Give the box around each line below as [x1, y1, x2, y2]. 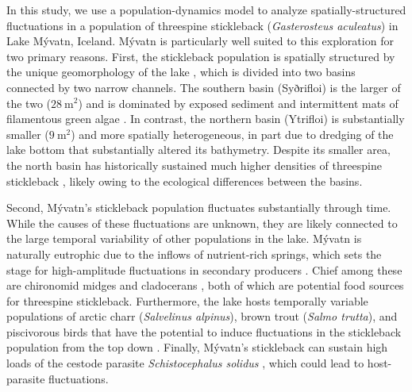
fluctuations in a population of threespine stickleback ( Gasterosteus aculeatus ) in [6, 17, 399, 33]
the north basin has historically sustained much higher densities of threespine [6, 156, 382, 173]
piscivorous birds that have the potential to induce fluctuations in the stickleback [6, 323, 402, 340]
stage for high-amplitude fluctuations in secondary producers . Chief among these [6, 261, 402, 278]
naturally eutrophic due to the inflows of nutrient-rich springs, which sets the [6, 245, 382, 262]
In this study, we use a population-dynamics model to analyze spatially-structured [6, 2, 406, 17]
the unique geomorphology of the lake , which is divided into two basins [6, 63, 356, 80]
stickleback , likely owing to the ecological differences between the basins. [6, 172, 363, 189]
